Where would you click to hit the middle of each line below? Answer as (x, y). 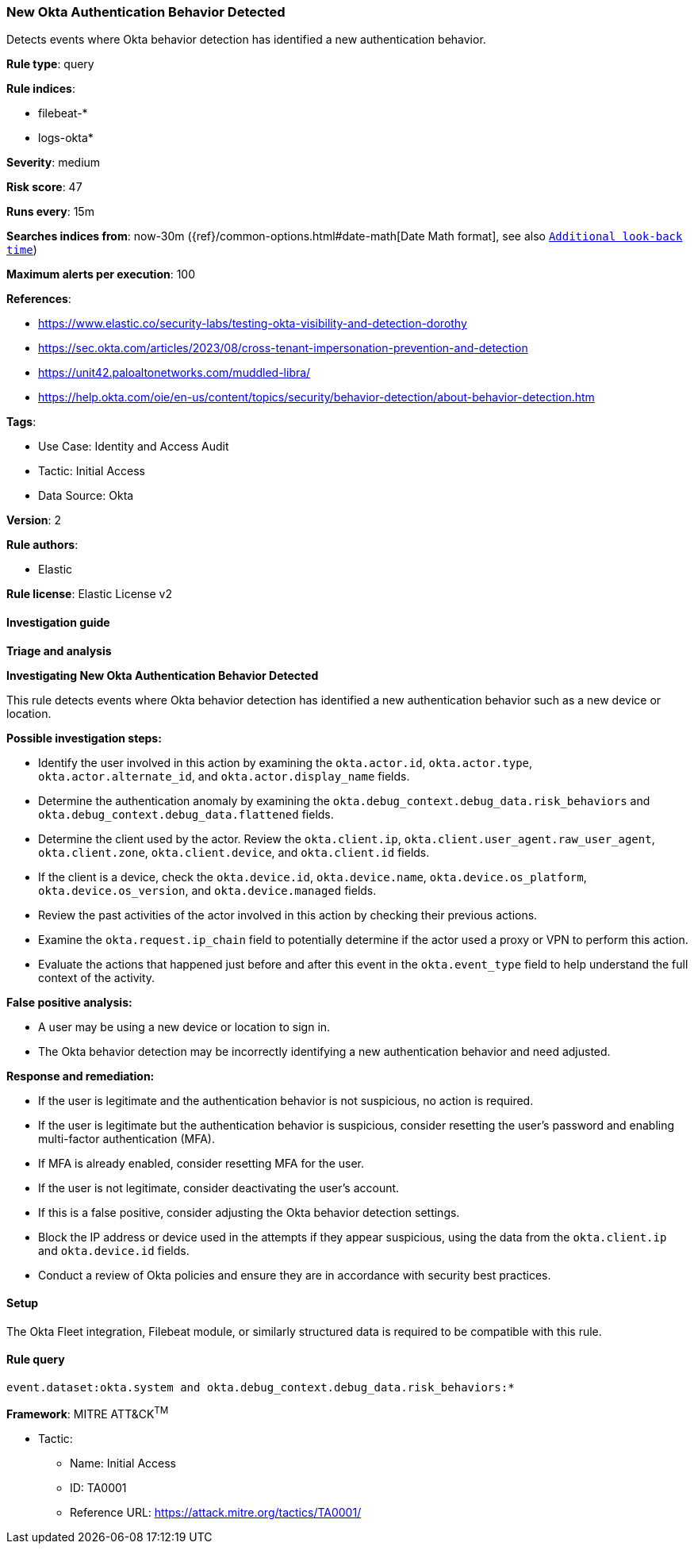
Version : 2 (34, 520)
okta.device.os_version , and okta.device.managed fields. (207, 890)
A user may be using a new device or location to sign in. (184, 1026)
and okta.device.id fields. (114, 1250)
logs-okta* (66, 138)
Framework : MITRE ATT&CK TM (88, 1413)
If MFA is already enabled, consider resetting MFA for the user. (201, 1163)
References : (39, 299)
